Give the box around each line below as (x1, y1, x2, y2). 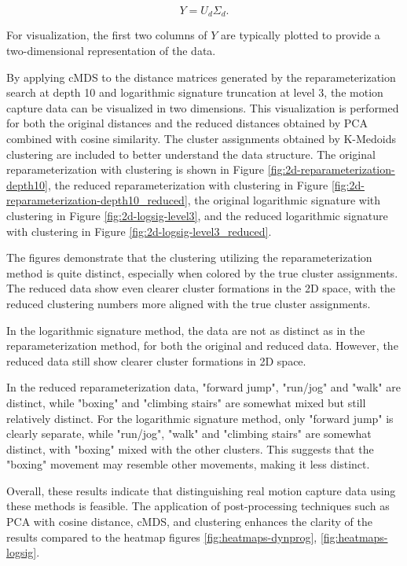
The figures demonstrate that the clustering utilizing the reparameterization (6, 249, 372, 266)
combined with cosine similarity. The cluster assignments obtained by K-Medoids (6, 130, 397, 147)
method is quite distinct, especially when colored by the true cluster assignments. (6, 264, 398, 281)
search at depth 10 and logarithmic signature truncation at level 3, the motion (6, 84, 383, 101)
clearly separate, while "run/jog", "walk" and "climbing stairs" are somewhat (6, 425, 372, 442)
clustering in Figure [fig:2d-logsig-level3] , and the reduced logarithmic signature (6, 207, 388, 223)
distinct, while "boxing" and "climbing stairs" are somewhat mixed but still (6, 394, 366, 410)
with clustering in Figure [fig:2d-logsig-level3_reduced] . (6, 222, 272, 239)
